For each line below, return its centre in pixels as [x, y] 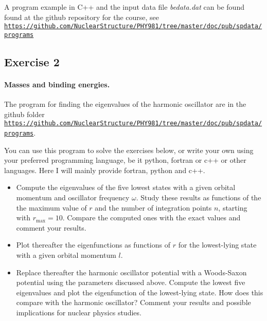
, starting [233, 207]
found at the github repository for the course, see [82, 17]
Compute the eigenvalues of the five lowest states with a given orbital [126, 187]
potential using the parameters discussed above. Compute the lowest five [131, 282]
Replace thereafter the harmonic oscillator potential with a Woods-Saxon [131, 272]
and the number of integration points [153, 207]
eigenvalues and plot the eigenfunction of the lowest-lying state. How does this [140, 292]
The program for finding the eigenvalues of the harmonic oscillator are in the [125, 104]
